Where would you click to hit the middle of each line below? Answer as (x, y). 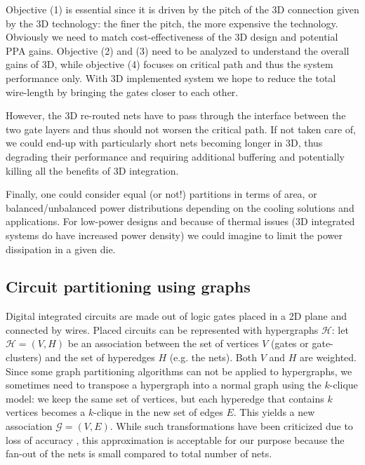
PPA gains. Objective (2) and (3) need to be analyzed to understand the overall (178, 50)
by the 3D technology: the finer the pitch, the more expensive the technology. (172, 23)
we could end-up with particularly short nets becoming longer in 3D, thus (164, 143)
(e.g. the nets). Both (213, 357)
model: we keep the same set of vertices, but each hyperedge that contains (165, 398)
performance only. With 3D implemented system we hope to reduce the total (171, 77)
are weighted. (328, 357)
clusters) (24, 357)
